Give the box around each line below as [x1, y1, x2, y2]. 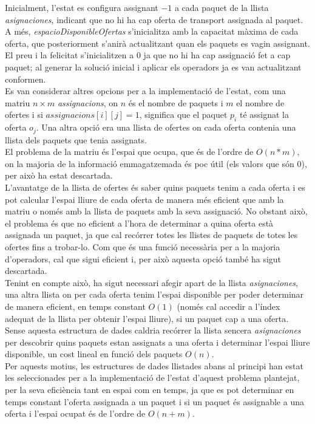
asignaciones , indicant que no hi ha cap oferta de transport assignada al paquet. [5, 13, 303, 26]
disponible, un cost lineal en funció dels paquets [5, 347, 183, 360]
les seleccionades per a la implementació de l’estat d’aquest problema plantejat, [5, 371, 300, 384]
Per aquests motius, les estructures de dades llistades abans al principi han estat [5, 359, 303, 372]
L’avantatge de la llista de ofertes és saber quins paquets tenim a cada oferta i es [5, 180, 305, 193]
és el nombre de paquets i [128, 96, 223, 109]
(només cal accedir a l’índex [177, 299, 280, 312]
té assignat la [239, 108, 289, 121]
